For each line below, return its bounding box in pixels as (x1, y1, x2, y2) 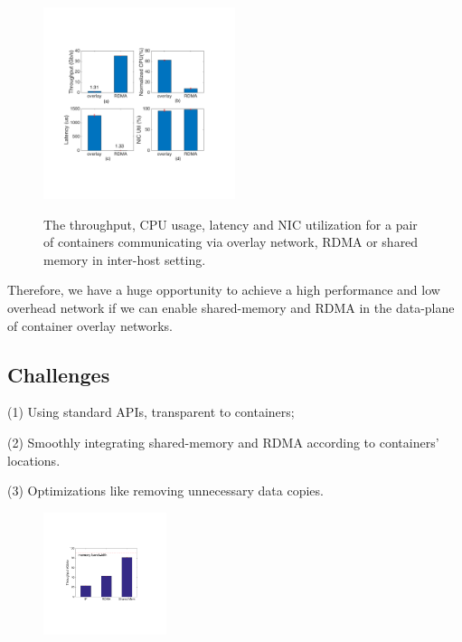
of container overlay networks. (7, 316, 173, 335)
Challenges (7, 360, 110, 388)
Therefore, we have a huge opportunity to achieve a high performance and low (7, 280, 440, 299)
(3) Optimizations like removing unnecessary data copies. (7, 481, 324, 500)
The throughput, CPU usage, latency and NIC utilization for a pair (43, 214, 418, 233)
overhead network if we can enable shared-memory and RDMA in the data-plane (7, 297, 455, 316)
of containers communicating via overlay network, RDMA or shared (43, 232, 419, 251)
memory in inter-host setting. (43, 250, 206, 269)
